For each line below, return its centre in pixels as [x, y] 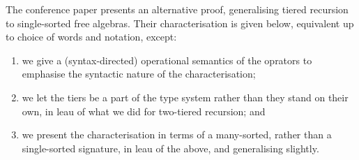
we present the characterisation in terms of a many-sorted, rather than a [177, 134]
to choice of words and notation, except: [91, 37]
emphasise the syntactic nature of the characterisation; [139, 74]
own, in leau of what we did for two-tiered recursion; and [144, 111]
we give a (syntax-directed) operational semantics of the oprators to [167, 60]
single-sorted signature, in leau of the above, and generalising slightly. [170, 148]
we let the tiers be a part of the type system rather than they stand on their [185, 97]
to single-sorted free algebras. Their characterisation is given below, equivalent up [180, 23]
